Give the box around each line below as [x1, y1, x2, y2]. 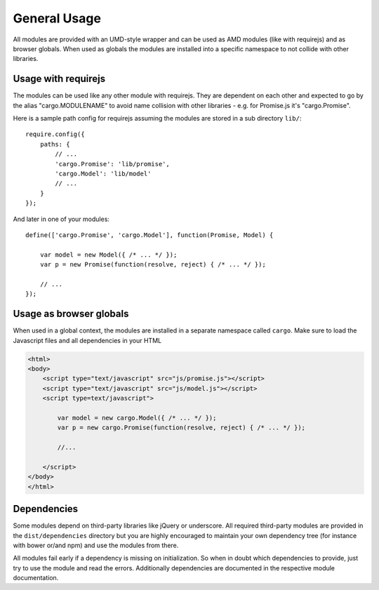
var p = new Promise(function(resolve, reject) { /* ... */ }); [39, 260, 266, 269]
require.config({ [25, 130, 85, 138]
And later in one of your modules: [13, 215, 110, 223]
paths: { [39, 140, 70, 148]
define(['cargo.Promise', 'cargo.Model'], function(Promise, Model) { [25, 231, 274, 239]
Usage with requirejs [13, 73, 105, 85]
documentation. [13, 574, 59, 582]
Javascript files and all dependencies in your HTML [13, 336, 161, 344]
